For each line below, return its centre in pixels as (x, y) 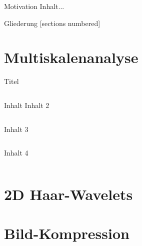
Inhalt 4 (16, 153)
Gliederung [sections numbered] (52, 23)
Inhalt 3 (16, 129)
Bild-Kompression (67, 233)
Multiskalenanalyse (71, 57)
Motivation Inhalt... (34, 6)
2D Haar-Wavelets (68, 194)
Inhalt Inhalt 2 (27, 105)
